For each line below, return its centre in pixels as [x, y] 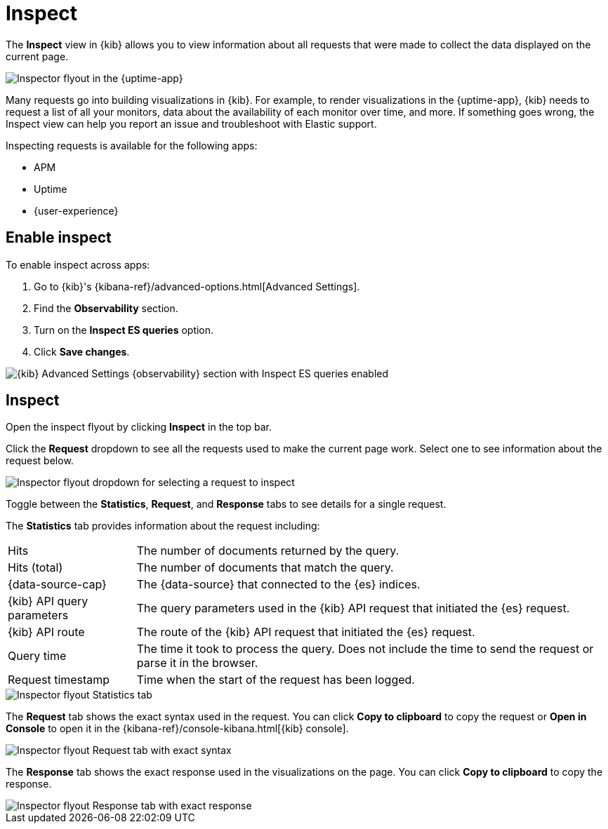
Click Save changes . [82, 351]
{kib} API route [46, 632]
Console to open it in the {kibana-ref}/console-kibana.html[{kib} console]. [177, 729]
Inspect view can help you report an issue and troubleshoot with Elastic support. [191, 123]
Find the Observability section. [106, 308]
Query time [37, 656]
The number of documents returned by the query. [268, 551]
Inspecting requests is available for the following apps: [132, 145]
